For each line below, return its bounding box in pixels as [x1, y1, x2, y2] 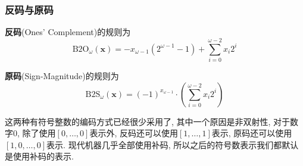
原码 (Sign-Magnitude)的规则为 [5, 69, 119, 82]
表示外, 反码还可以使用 [89, 127, 178, 139]
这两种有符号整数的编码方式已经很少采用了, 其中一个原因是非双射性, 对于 [5, 115, 290, 127]
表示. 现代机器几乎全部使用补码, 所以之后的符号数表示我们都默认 [46, 138, 299, 151]
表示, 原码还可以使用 [211, 127, 292, 139]
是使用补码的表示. [5, 150, 74, 162]
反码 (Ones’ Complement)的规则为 [5, 26, 131, 38]
